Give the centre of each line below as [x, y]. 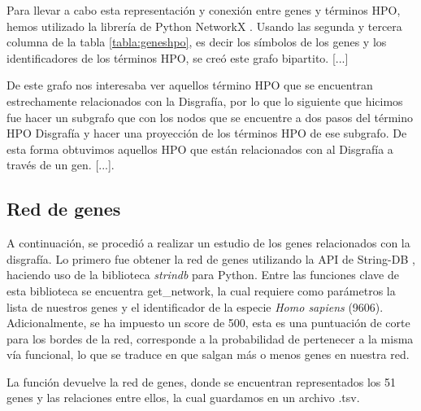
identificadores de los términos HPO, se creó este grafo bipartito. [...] [178, 57]
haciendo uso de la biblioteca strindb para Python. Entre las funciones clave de [203, 275]
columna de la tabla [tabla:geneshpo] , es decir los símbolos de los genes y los [197, 42]
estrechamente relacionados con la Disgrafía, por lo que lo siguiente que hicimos [205, 101]
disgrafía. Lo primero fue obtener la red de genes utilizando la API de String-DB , [211, 258]
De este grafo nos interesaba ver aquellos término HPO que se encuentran [190, 85]
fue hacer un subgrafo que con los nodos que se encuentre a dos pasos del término [210, 117]
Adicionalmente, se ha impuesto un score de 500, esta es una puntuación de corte [208, 323]
